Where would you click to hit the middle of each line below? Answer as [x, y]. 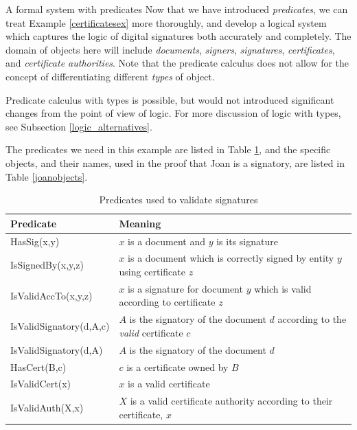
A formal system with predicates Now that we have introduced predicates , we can [177, 9]
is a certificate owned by [177, 366]
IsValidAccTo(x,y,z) [51, 295]
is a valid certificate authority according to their [231, 401]
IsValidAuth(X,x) [47, 408]
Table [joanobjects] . [47, 176]
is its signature [247, 241]
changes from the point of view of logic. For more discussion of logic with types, [173, 113]
